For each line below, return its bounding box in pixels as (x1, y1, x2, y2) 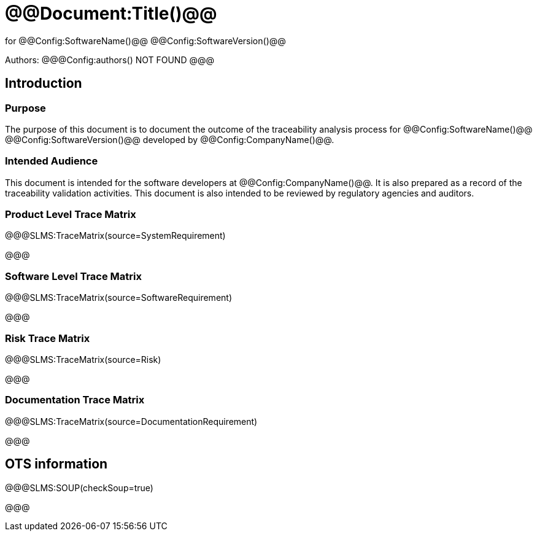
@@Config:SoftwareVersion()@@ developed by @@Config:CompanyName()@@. (5, 134, 334, 145)
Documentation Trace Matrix (5, 394, 145, 406)
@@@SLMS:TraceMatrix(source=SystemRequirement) (5, 230, 226, 241)
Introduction (5, 76, 82, 91)
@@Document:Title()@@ (5, 3, 217, 24)
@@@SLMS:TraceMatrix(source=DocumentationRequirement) (5, 416, 258, 427)
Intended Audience (5, 155, 98, 168)
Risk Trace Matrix (5, 332, 90, 344)
